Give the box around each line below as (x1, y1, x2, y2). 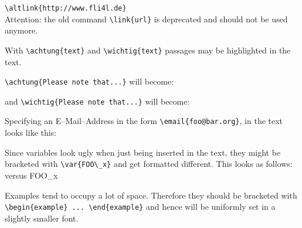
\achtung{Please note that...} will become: (5, 75, 174, 88)
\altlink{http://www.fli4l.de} (5, 4, 127, 12)
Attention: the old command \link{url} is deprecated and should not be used (5, 12, 288, 25)
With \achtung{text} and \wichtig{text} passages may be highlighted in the (5, 43, 291, 56)
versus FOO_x (5, 169, 58, 181)
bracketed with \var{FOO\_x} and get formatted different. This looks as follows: (5, 157, 293, 170)
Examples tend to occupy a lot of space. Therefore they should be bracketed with (5, 189, 297, 201)
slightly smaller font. (5, 212, 79, 224)
